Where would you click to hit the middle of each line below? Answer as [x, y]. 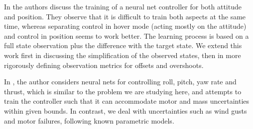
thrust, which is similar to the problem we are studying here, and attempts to [123, 91]
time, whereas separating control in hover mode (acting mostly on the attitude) [125, 26]
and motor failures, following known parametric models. [89, 120]
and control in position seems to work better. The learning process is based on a [126, 35]
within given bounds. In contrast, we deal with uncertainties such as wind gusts [126, 110]
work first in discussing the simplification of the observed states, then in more [123, 55]
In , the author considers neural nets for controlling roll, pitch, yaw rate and [120, 82]
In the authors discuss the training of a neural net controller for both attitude [123, 6]
